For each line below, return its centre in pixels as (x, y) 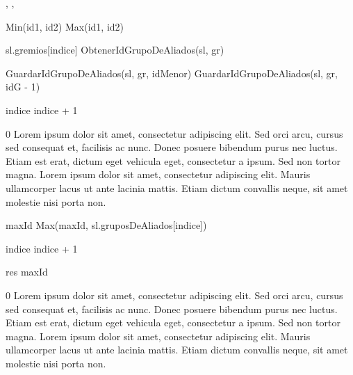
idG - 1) (23, 87)
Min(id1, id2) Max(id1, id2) (65, 26)
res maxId (27, 272)
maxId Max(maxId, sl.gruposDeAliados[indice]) (106, 225)
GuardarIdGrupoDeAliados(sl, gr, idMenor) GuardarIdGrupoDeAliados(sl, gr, (172, 73)
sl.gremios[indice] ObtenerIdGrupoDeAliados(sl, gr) (115, 50)
